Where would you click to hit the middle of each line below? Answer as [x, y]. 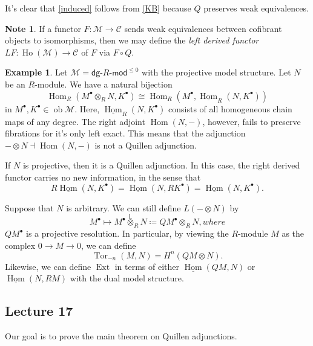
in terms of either [147, 266]
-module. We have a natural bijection [104, 84]
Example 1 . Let [36, 72]
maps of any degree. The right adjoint [75, 121]
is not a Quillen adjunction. [146, 145]
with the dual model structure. [127, 278]
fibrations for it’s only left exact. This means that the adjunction [125, 133]
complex [20, 245]
